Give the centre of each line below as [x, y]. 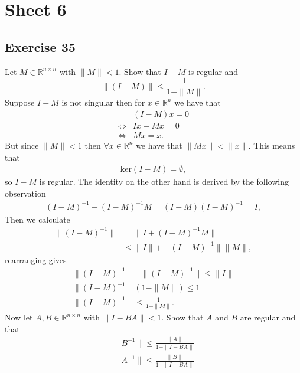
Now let [19, 317]
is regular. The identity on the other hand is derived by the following [164, 181]
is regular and [213, 71]
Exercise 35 [40, 46]
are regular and [268, 317]
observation [25, 193]
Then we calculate [37, 219]
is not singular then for [103, 102]
